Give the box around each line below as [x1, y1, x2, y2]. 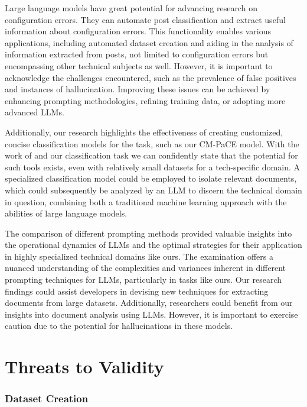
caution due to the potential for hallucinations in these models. [5, 319, 233, 332]
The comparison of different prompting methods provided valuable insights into [5, 227, 292, 239]
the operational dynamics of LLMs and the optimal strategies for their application [5, 238, 302, 251]
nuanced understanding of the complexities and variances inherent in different [5, 261, 286, 274]
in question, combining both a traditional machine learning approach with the [5, 195, 287, 208]
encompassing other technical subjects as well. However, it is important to [5, 59, 273, 72]
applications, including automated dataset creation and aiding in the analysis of [5, 36, 293, 49]
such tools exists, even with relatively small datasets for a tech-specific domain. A [5, 160, 300, 173]
